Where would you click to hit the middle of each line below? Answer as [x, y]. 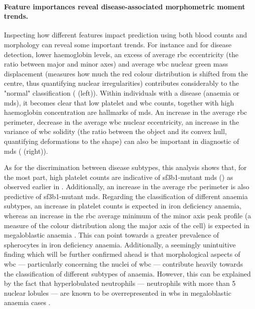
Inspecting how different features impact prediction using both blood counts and [126, 35]
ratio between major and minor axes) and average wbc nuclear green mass [116, 64]
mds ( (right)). [26, 151]
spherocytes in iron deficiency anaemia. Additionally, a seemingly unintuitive [120, 244]
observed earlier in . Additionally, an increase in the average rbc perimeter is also [127, 187]
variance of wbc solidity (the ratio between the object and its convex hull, [115, 131]
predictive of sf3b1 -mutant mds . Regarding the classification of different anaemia [126, 196]
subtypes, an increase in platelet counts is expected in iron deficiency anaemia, [123, 206]
